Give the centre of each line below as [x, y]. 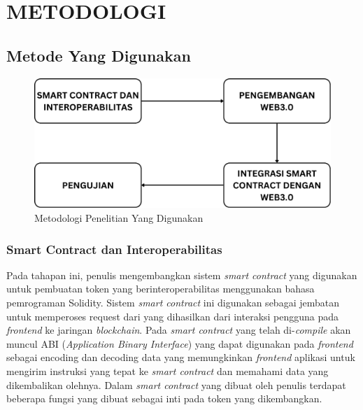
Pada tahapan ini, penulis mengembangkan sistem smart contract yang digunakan [182, 275]
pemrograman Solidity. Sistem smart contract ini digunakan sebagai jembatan [173, 303]
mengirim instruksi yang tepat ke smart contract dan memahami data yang [168, 371]
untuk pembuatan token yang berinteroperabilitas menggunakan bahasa [161, 289]
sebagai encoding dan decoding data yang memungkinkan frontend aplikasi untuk [181, 357]
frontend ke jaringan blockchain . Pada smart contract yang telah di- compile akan [179, 330]
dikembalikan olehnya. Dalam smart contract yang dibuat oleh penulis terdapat [176, 384]
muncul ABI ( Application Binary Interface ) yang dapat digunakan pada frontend [180, 343]
